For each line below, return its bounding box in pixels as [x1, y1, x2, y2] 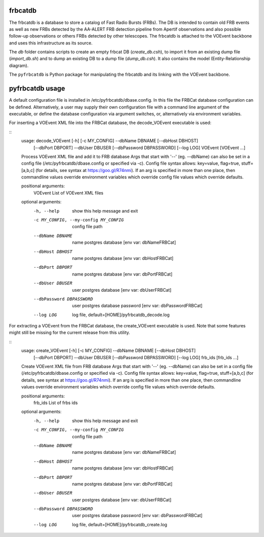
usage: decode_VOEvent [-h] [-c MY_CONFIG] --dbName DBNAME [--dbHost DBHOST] [21, 138, 198, 144]
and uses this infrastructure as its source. [9, 40, 93, 46]
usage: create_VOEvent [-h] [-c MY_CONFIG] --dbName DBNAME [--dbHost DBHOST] [21, 347, 196, 354]
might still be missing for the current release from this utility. [9, 330, 131, 336]
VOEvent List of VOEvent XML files [33, 190, 104, 195]
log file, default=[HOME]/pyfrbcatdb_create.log [72, 521, 167, 527]
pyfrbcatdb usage [9, 85, 66, 93]
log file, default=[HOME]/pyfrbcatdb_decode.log [72, 312, 170, 318]
